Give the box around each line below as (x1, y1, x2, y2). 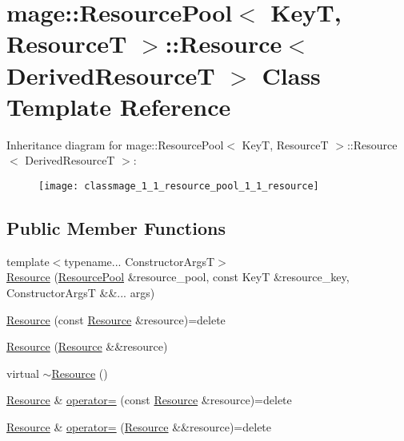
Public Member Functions (6, 215, 226, 240)
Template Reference (6, 89, 231, 122)
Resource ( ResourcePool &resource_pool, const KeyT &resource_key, (6, 268, 350, 285)
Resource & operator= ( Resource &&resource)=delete (6, 418, 272, 435)
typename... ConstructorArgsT (64, 252, 215, 269)
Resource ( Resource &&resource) (6, 338, 168, 355)
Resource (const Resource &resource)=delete (6, 311, 226, 328)
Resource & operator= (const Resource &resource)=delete (6, 391, 292, 408)
